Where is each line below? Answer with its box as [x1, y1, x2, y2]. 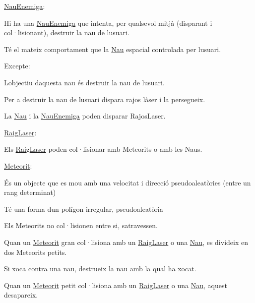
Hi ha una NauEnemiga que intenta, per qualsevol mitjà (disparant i [4, 17, 212, 28]
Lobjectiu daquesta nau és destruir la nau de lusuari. [4, 77, 165, 87]
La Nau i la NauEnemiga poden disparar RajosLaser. [4, 111, 166, 121]
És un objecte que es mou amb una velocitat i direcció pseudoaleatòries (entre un [4, 177, 251, 187]
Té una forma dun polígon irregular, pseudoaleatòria [4, 203, 163, 214]
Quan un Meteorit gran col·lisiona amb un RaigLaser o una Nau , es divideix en [4, 237, 248, 247]
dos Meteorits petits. [4, 246, 67, 257]
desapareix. [4, 290, 38, 300]
